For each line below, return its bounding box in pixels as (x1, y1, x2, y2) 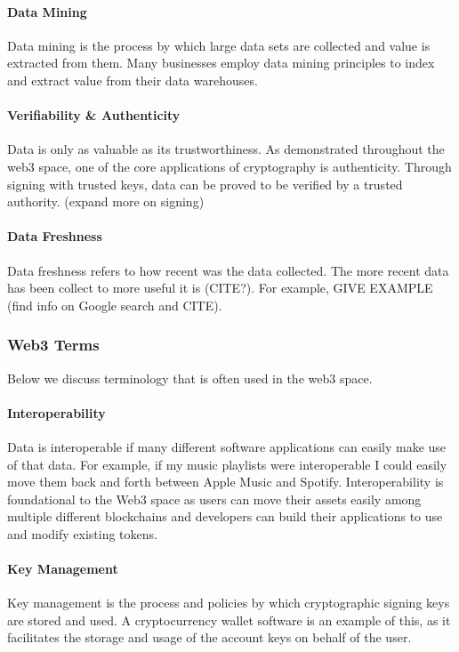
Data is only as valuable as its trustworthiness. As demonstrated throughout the (7, 140, 445, 158)
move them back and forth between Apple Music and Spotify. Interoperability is (7, 472, 444, 491)
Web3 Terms (7, 334, 100, 356)
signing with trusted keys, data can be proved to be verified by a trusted (7, 174, 403, 193)
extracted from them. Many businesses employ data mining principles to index (7, 53, 435, 72)
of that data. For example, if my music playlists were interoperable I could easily (7, 455, 447, 473)
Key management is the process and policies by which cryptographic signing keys (7, 593, 450, 612)
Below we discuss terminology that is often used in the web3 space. (7, 368, 373, 387)
